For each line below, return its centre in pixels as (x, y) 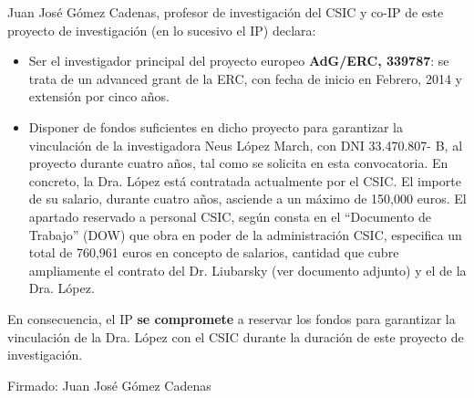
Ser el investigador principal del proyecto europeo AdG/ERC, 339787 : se (239, 61)
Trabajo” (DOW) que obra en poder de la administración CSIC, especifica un (245, 234)
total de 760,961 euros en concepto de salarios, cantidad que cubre (214, 252)
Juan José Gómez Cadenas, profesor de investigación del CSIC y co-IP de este (226, 12)
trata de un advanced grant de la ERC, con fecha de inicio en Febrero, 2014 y (245, 78)
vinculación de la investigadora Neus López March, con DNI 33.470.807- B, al (246, 145)
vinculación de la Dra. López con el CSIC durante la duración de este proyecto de (236, 336)
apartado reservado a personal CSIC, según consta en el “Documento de (230, 216)
